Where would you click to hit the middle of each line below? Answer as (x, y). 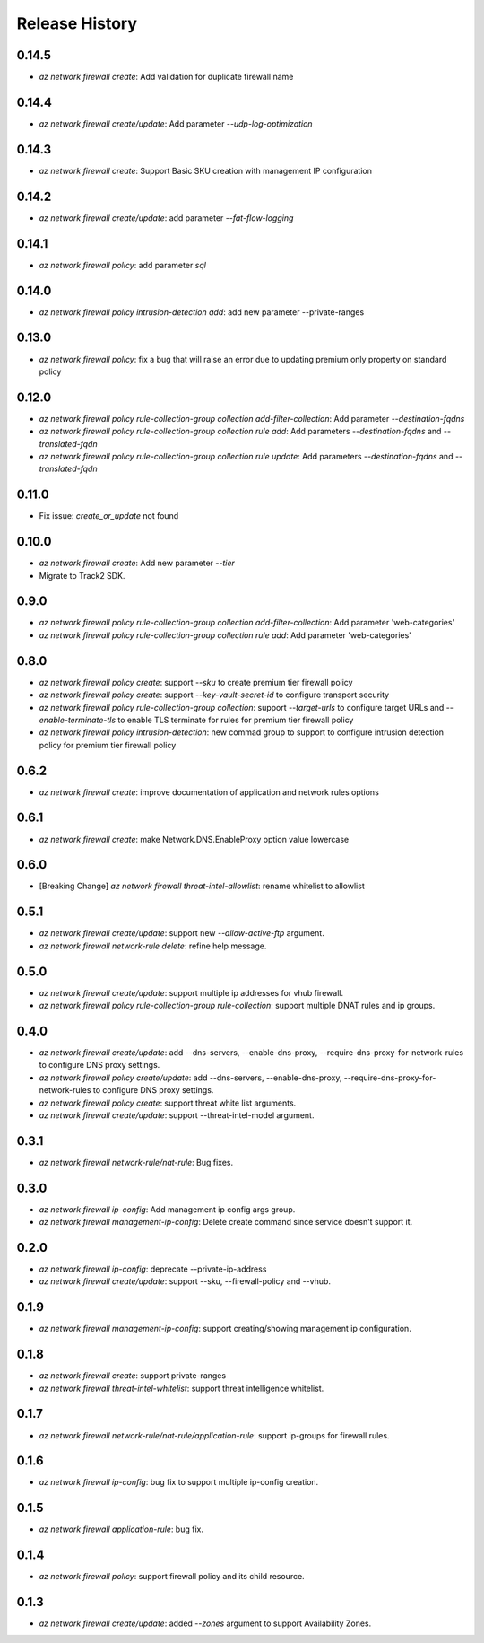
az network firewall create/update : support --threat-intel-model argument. (177, 1115)
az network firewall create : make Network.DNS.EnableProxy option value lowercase (194, 839)
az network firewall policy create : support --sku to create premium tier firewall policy (196, 682)
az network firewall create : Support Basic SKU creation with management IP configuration (205, 170)
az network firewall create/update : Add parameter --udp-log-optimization (176, 123)
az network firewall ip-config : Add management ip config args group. (167, 1209)
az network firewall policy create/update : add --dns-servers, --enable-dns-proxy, (190, 1078)
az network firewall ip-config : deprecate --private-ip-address (153, 1269)
